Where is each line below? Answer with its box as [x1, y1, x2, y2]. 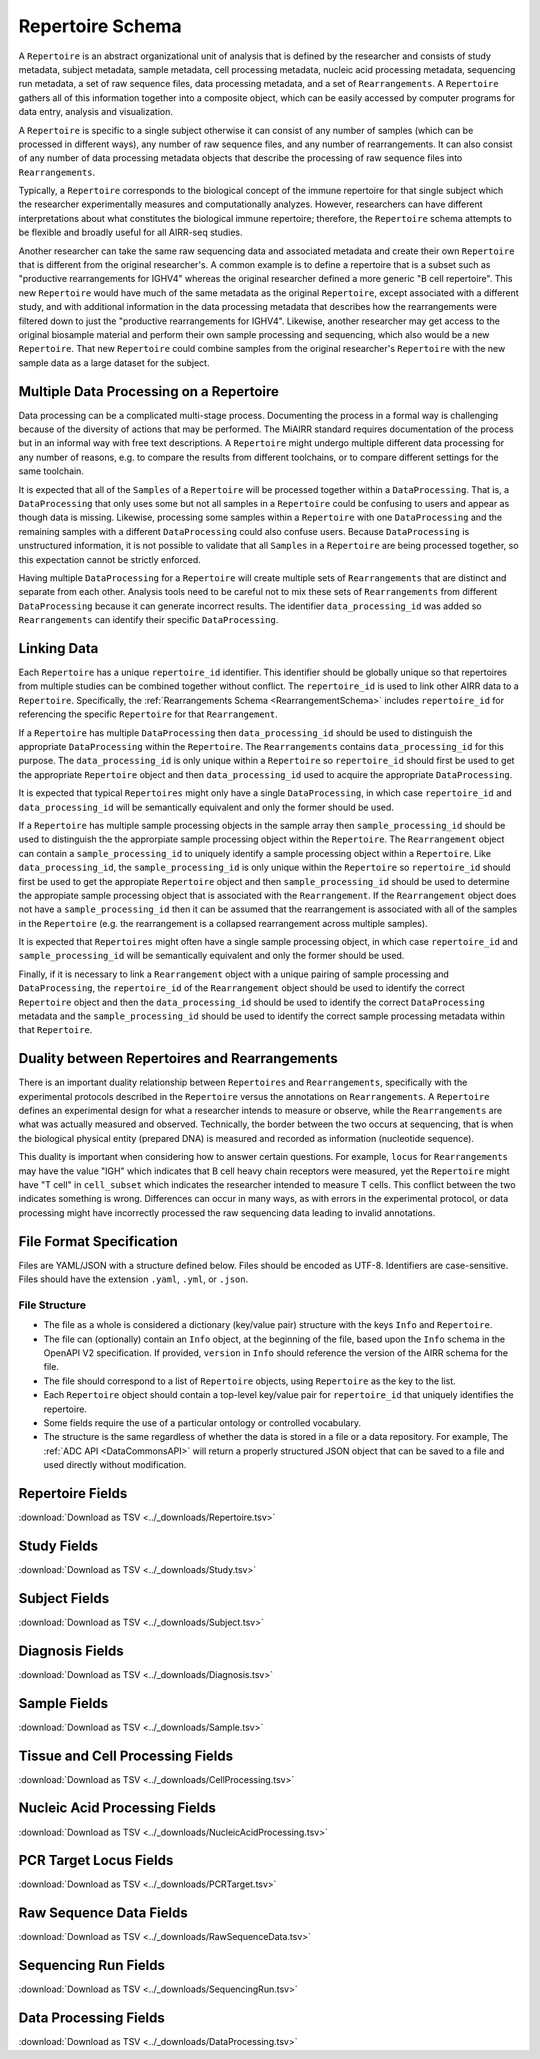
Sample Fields [18, 1695, 109, 1712]
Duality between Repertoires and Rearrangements [18, 1050, 339, 1067]
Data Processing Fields [18, 2010, 165, 2027]
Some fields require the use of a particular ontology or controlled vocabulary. [43, 1417, 362, 1429]
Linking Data [18, 640, 99, 657]
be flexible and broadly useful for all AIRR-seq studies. [18, 226, 243, 239]
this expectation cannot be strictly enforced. [18, 553, 202, 565]
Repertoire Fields [18, 1485, 128, 1502]
